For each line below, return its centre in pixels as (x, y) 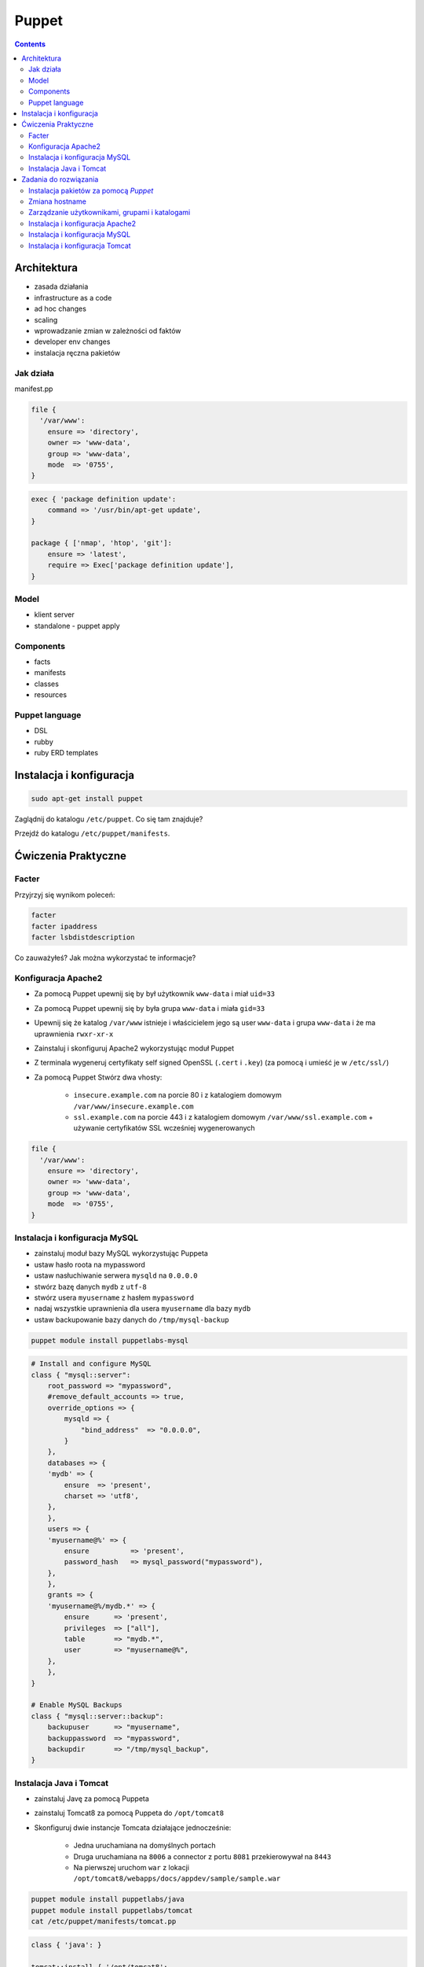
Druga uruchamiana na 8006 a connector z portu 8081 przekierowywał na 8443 (202, 1856)
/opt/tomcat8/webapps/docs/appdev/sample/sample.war (177, 1879)
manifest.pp (34, 389)
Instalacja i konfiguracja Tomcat (80, 245)
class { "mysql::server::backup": (97, 1716)
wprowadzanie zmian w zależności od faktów (108, 331)
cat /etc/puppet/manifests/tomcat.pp (104, 1921)
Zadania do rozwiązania (60, 179)
